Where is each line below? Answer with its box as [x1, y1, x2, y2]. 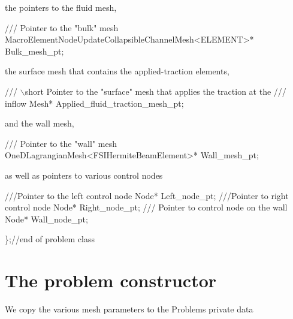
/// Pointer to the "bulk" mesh [5, 21, 119, 34]
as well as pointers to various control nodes [5, 168, 163, 181]
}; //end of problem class [5, 233, 95, 245]
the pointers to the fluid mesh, [5, 1, 117, 13]
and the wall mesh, [5, 117, 74, 130]
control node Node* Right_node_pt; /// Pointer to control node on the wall [5, 201, 288, 213]
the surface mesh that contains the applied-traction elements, [5, 65, 229, 77]
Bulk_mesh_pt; [5, 44, 64, 57]
